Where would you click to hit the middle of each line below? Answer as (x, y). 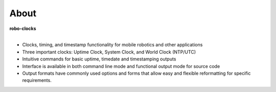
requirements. (37, 80)
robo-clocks (23, 28)
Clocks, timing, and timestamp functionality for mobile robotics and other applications (112, 45)
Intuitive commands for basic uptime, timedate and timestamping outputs (99, 59)
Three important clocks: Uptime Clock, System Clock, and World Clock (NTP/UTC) (109, 52)
